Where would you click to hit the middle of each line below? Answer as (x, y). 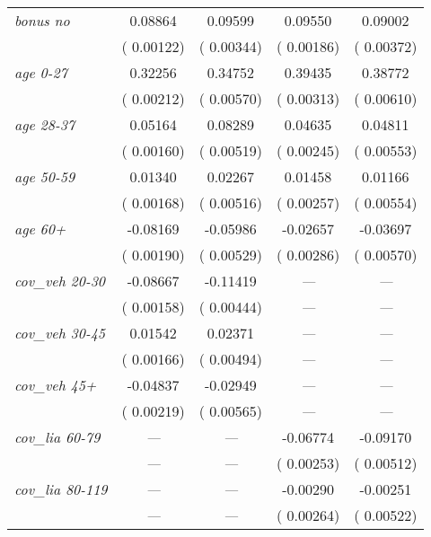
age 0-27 (41, 72)
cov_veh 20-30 (60, 281)
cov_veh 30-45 (60, 333)
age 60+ (40, 229)
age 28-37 (45, 124)
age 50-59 (45, 176)
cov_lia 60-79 (57, 437)
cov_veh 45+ (56, 385)
